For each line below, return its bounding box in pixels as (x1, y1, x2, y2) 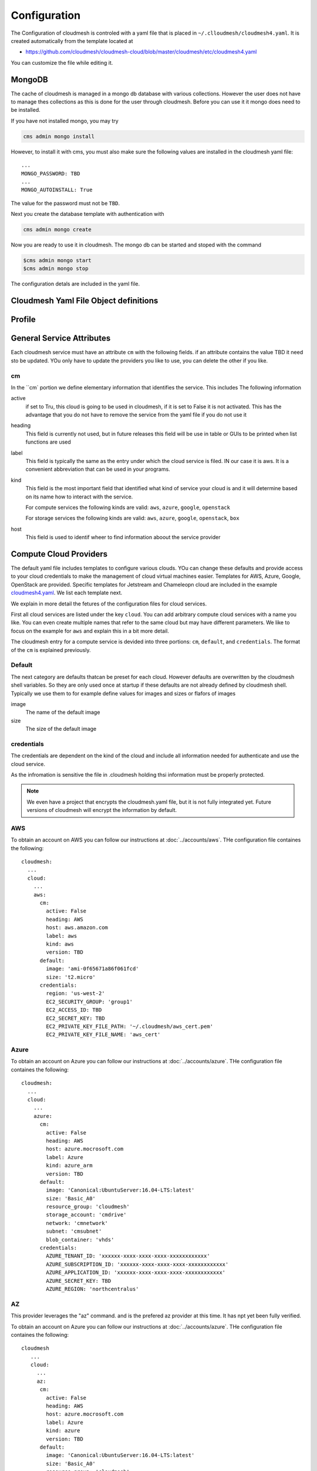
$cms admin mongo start (23, 257, 92, 264)
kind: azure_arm (46, 1162, 93, 1169)
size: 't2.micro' (46, 974, 96, 980)
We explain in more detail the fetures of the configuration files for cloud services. (11, 600, 207, 607)
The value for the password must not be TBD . (11, 199, 120, 207)
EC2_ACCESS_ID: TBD (46, 1007, 102, 1013)
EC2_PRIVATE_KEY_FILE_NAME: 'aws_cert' (46, 1031, 161, 1038)
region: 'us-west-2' (46, 990, 105, 997)
